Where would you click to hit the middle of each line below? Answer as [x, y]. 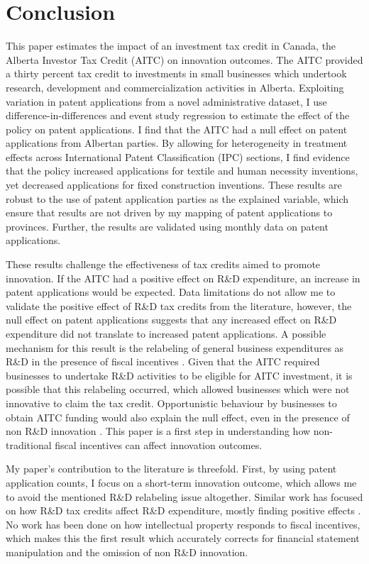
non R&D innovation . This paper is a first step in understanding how [158, 431]
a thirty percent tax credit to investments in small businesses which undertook [176, 73]
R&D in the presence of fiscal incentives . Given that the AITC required [163, 361]
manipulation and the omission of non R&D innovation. [127, 552]
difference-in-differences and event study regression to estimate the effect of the [178, 115]
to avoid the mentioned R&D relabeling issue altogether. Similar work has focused [184, 496]
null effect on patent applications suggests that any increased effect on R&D [171, 320]
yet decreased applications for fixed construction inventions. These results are [174, 185]
